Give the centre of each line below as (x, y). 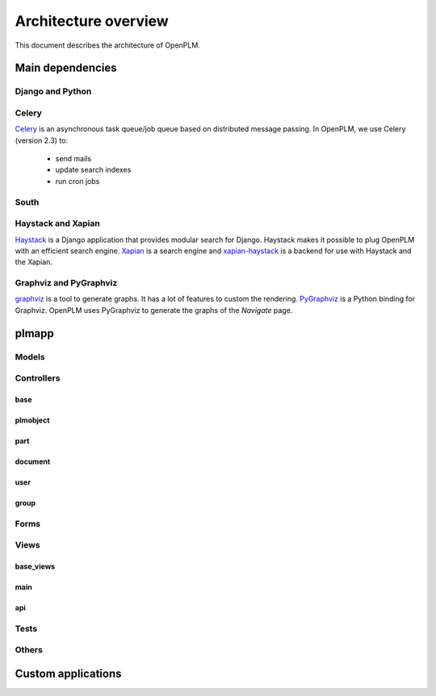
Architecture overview (92, 21)
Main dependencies (66, 68)
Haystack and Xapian (57, 223)
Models (30, 356)
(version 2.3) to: (42, 140)
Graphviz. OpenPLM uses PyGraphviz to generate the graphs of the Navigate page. (154, 310)
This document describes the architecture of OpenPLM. (108, 45)
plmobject (32, 420)
